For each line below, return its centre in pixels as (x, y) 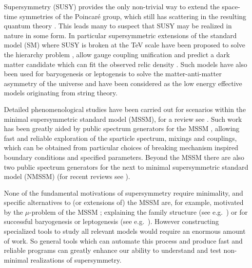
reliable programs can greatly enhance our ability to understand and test (113, 250)
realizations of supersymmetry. (76, 259)
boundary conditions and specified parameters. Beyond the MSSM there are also (124, 157)
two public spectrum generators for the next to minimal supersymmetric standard (126, 167)
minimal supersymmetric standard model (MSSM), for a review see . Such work (123, 119)
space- (231, 6)
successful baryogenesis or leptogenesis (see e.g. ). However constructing (112, 221)
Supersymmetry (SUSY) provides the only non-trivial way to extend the (112, 6)
